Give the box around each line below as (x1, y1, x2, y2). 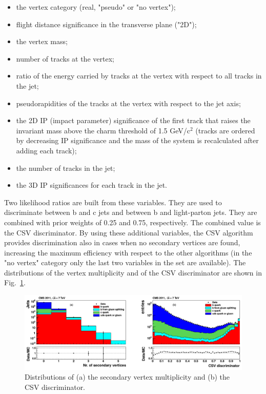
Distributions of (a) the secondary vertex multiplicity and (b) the (25, 371, 230, 382)
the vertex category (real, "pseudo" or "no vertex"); (16, 2, 176, 12)
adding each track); (16, 145, 77, 155)
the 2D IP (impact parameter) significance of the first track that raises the (16, 115, 251, 126)
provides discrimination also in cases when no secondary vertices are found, (4, 237, 240, 248)
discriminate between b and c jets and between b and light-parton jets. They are (4, 207, 257, 218)
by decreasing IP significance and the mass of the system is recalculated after (16, 135, 259, 146)
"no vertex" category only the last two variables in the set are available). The (4, 257, 246, 268)
